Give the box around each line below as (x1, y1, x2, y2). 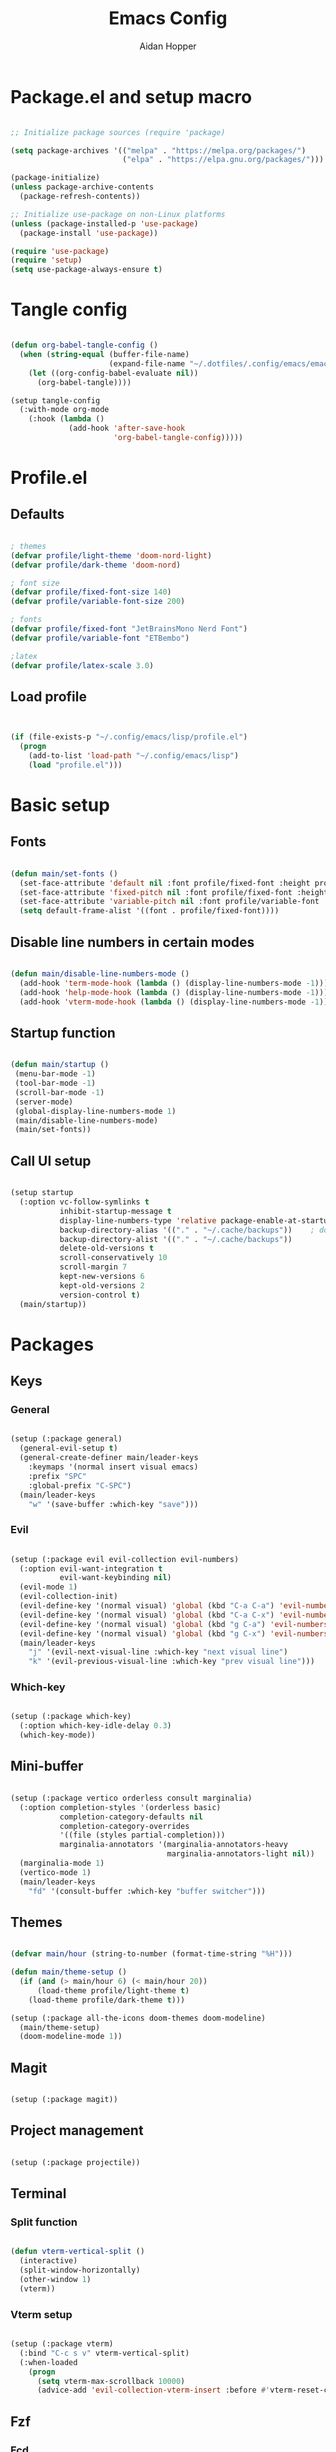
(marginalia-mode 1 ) (19, 1858, 105, 1869)
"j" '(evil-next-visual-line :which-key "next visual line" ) (28, 1647, 288, 1657)
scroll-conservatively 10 (59, 1253, 168, 1263)
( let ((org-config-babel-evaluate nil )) (28, 368, 199, 378)
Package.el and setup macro (10, 85, 253, 108)
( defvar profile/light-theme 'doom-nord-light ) (10, 550, 213, 561)
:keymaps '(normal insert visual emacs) (28, 1462, 199, 1472)
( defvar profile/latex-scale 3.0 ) (10, 660, 155, 671)
